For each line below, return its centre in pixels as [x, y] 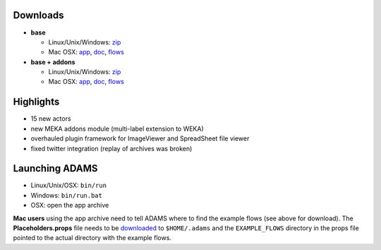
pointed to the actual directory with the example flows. [92, 238]
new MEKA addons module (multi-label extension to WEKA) [117, 129]
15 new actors [51, 119]
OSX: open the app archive [70, 206]
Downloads [38, 15]
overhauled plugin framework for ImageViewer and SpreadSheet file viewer [140, 138]
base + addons [53, 62]
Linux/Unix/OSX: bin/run [69, 185]
